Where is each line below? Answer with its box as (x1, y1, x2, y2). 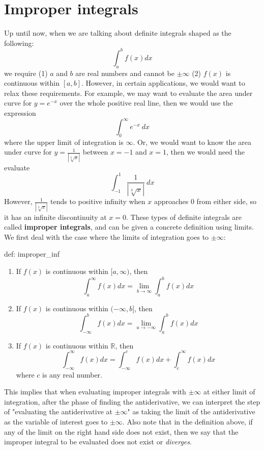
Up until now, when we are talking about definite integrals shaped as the (4, 28, 231, 38)
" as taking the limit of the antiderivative (127, 406, 255, 417)
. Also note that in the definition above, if (122, 416, 253, 427)
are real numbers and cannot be (75, 67, 174, 78)
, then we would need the (166, 146, 245, 157)
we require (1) (4, 67, 48, 78)
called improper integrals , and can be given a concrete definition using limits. (4, 221, 254, 232)
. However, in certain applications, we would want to (81, 78, 245, 88)
